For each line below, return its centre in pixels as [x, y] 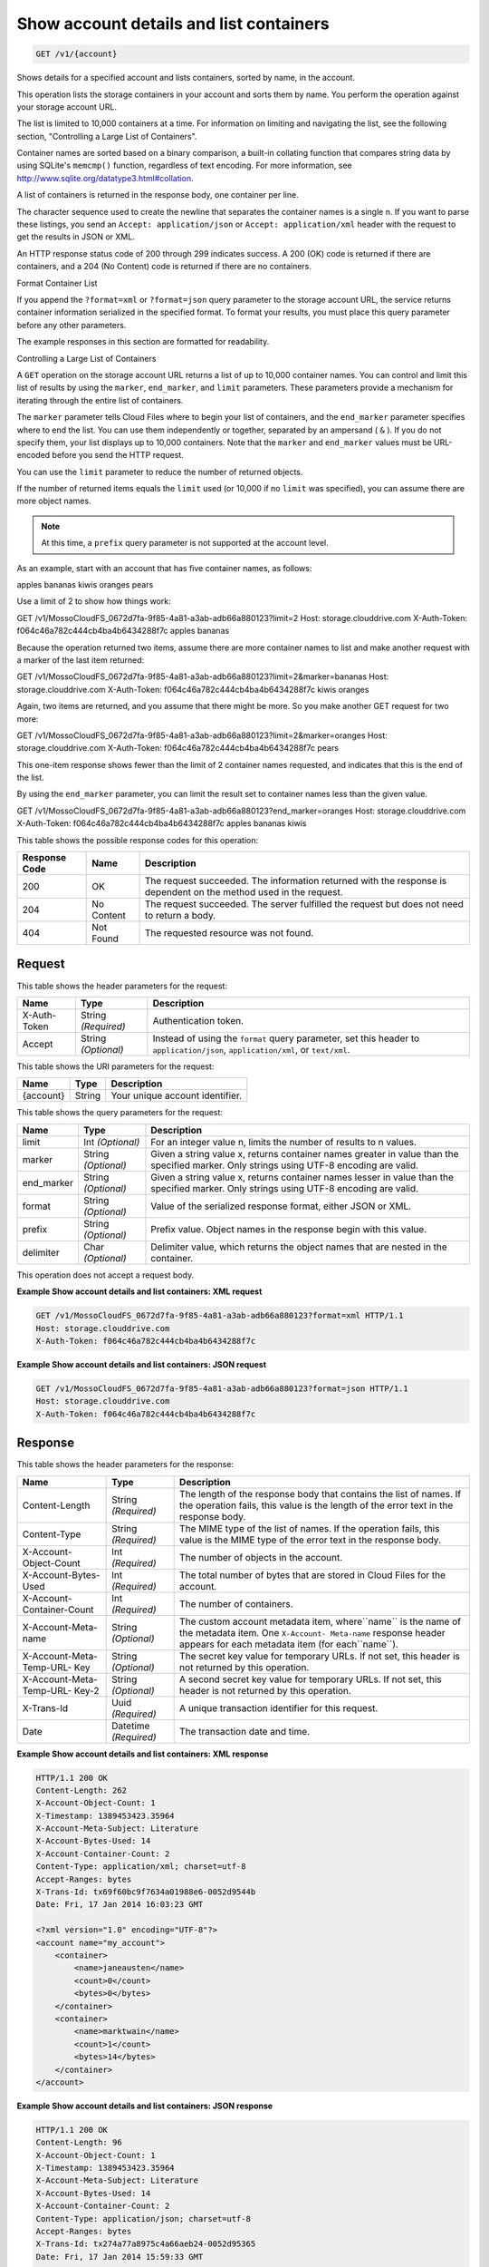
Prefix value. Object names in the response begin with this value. [289, 1229]
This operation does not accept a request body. [105, 1275]
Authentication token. [198, 1020]
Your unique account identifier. [177, 1095]
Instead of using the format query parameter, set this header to [286, 1038]
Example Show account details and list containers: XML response [143, 1754]
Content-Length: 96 [79, 2143]
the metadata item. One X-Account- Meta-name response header [312, 1632]
